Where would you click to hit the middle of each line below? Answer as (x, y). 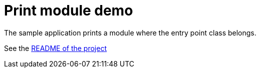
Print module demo (69, 10)
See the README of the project (55, 48)
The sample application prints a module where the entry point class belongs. (130, 32)
